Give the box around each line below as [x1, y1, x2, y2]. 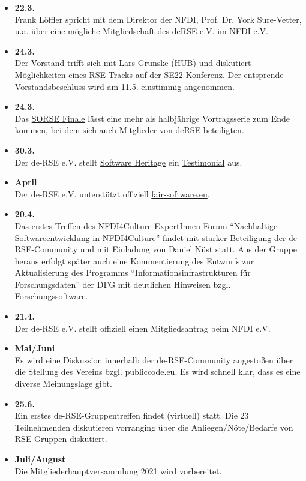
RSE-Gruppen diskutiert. [14, 432, 107, 445]
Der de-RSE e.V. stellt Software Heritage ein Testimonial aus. [14, 155, 242, 168]
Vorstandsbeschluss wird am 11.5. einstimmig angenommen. [14, 80, 235, 92]
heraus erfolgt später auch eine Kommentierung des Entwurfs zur [14, 254, 254, 267]
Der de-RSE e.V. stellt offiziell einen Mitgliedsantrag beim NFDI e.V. [14, 321, 271, 334]
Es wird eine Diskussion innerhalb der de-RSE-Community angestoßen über [14, 353, 293, 366]
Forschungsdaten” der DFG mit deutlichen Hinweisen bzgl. [14, 278, 231, 290]
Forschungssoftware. [14, 290, 88, 302]
